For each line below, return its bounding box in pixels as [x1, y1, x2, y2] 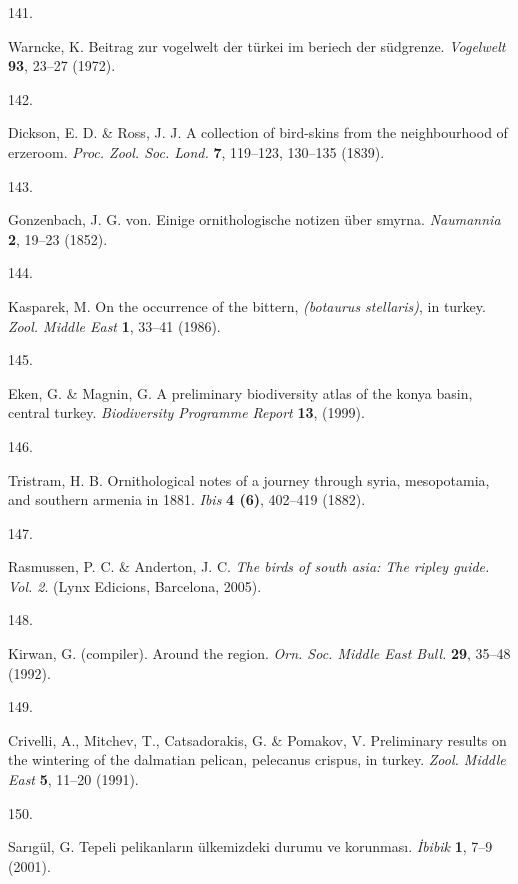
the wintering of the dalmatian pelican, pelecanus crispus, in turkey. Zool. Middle [8, 749, 506, 770]
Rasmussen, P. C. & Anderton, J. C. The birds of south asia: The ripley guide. [8, 556, 490, 577]
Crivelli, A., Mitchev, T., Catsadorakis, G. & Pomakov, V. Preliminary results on [8, 729, 507, 750]
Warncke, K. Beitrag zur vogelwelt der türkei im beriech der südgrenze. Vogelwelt [8, 35, 506, 56]
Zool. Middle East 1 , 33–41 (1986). [8, 315, 221, 336]
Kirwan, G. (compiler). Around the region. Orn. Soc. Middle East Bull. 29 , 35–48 [8, 643, 511, 664]
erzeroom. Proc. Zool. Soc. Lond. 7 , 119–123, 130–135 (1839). [8, 141, 385, 162]
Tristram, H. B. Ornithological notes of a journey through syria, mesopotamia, [8, 469, 490, 490]
